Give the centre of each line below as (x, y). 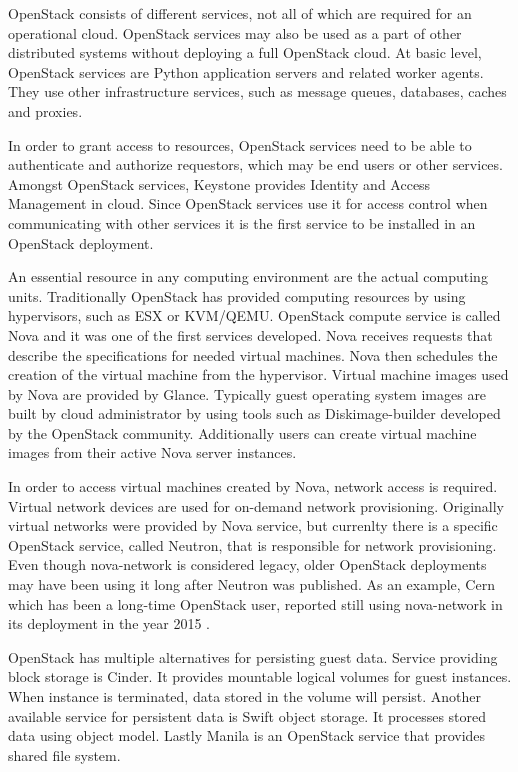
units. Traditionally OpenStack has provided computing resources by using (237, 295)
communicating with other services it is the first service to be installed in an (242, 222)
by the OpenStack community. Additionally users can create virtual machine (242, 432)
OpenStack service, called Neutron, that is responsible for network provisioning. (252, 544)
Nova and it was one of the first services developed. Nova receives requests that (250, 334)
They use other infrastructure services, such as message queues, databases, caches (257, 91)
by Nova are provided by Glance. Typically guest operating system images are (247, 393)
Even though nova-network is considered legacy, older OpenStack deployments (247, 564)
